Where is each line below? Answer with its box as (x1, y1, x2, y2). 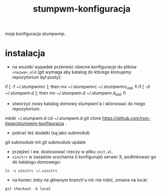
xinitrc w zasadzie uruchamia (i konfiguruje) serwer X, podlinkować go (12, 154, 157, 160)
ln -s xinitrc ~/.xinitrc (5, 168, 57, 173)
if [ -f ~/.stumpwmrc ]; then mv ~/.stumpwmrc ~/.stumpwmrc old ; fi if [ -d (5, 84, 150, 90)
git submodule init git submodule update (5, 139, 86, 145)
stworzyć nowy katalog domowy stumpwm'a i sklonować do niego (12, 101, 145, 107)
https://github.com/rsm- (102, 115, 151, 121)
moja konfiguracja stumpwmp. (5, 31, 66, 37)
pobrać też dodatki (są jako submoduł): (12, 130, 91, 136)
